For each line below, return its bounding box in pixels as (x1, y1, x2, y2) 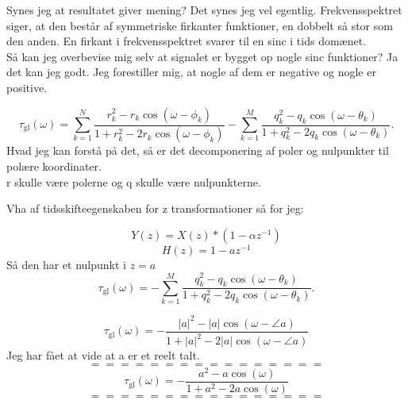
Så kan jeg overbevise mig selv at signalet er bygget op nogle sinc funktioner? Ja (6, 48, 398, 64)
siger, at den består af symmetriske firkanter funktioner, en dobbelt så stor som (6, 17, 393, 33)
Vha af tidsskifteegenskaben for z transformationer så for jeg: (6, 200, 304, 217)
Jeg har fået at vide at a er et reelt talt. (6, 347, 200, 364)
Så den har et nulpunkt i (6, 256, 126, 272)
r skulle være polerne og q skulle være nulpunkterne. (6, 173, 261, 190)
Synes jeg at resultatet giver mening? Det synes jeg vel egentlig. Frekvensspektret (6, 2, 402, 17)
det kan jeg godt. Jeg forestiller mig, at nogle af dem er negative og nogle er (6, 63, 376, 80)
